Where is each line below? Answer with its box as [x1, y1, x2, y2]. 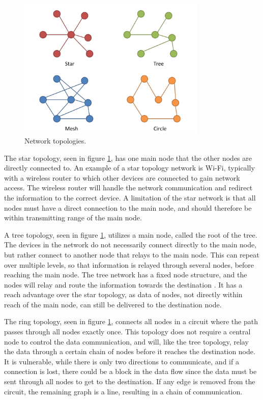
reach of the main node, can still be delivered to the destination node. [4, 299, 222, 309]
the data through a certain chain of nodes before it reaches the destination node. [4, 346, 255, 357]
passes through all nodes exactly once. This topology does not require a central [4, 326, 251, 337]
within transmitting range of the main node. [4, 212, 142, 223]
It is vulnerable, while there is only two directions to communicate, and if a [4, 356, 239, 366]
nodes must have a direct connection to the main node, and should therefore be [4, 202, 252, 213]
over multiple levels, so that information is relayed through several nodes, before [4, 259, 254, 270]
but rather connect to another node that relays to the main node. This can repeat [4, 249, 259, 260]
